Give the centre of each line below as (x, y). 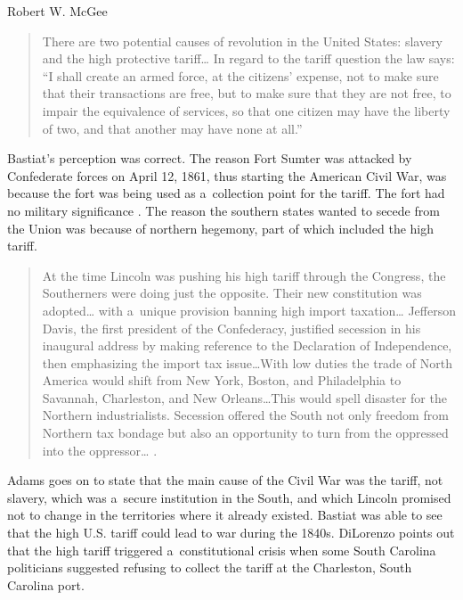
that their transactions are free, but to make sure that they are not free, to (247, 93)
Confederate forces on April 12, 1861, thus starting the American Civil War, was (227, 175)
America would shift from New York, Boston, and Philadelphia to (222, 380)
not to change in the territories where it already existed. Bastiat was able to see (225, 515)
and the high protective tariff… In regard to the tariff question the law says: (248, 58)
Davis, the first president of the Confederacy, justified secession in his (231, 328)
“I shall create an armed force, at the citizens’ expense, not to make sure (240, 75)
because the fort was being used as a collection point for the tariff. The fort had (226, 193)
